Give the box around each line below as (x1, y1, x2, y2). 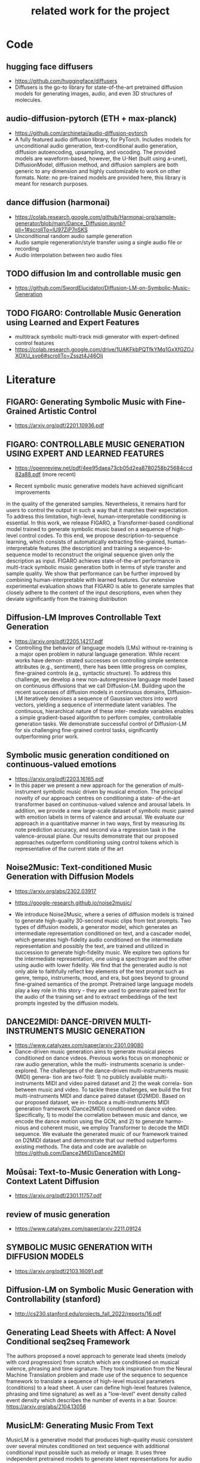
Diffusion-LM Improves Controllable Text (6, 613, 161, 623)
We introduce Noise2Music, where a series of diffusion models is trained (14, 910, 194, 918)
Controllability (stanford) (6, 1294, 101, 1304)
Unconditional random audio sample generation (14, 232, 133, 239)
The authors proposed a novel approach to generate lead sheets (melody (6, 1353, 186, 1360)
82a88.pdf (14, 471, 41, 478)
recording (14, 245, 39, 252)
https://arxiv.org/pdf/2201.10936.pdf (14, 422, 104, 429)
